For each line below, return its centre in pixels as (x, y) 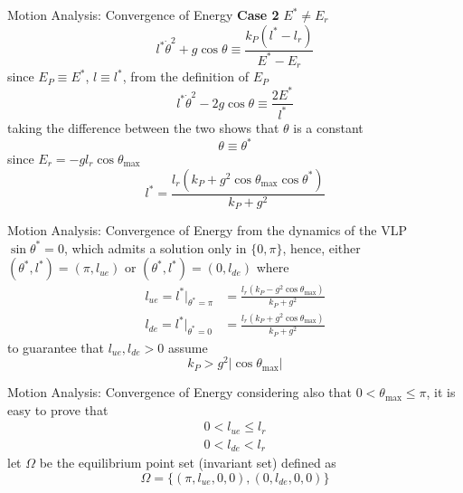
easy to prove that (58, 409)
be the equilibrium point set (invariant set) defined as (188, 463)
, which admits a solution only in (155, 247)
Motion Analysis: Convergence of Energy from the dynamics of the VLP (207, 230)
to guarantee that (56, 347)
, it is (441, 392)
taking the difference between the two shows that (143, 127)
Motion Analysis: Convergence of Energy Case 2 (143, 14)
